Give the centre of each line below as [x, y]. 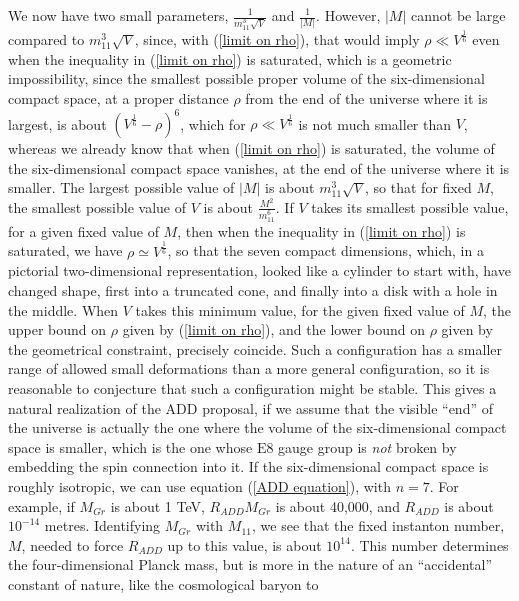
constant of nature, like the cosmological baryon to [163, 583]
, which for [213, 123]
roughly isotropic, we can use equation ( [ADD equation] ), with [199, 485]
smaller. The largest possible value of [121, 187]
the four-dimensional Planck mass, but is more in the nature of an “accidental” [250, 564]
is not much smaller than [375, 123]
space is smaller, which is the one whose [130, 446]
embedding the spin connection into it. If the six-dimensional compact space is [248, 466]
